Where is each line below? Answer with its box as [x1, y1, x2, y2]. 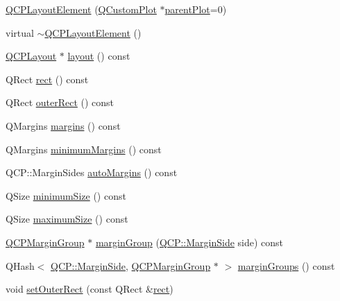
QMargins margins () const [6, 118, 121, 132]
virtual [6, 25, 34, 40]
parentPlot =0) [164, 2, 227, 16]
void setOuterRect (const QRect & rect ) [6, 282, 173, 296]
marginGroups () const [237, 258, 335, 273]
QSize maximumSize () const [6, 212, 128, 226]
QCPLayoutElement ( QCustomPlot [6, 2, 157, 16]
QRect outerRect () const [6, 95, 114, 110]
